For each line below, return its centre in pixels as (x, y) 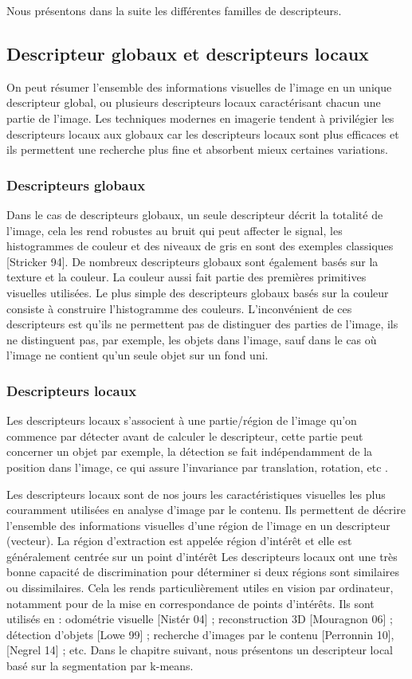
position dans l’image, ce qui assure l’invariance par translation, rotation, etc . (197, 467)
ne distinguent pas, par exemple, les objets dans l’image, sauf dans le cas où (192, 339)
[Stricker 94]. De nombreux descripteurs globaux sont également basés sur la (192, 261)
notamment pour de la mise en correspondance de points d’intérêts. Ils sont (190, 603)
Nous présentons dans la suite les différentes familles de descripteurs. (174, 10)
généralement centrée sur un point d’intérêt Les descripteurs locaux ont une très (202, 556)
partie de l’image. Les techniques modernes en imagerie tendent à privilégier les (200, 118)
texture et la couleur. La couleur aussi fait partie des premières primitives (186, 277)
